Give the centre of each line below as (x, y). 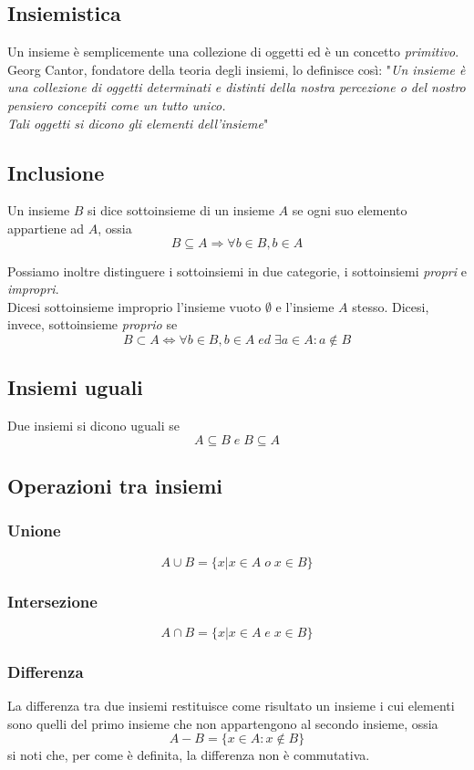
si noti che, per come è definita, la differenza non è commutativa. (189, 755)
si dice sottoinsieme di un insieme (181, 210)
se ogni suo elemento (350, 210)
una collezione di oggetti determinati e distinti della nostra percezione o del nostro (237, 87)
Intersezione (52, 601)
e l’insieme (305, 306)
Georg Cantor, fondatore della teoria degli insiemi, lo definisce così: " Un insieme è (237, 69)
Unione (34, 531)
